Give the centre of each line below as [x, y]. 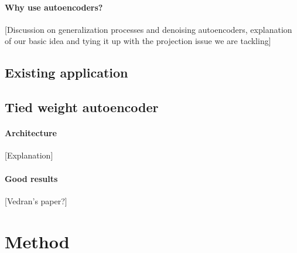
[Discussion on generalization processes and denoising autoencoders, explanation [148, 29]
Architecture [31, 133]
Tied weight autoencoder [82, 107]
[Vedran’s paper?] [36, 200]
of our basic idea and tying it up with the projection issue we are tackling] [138, 41]
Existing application [66, 72]
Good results [31, 178]
